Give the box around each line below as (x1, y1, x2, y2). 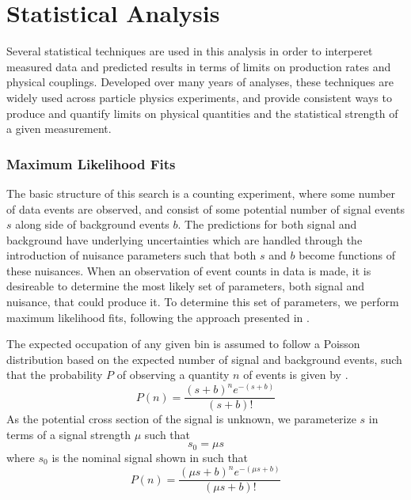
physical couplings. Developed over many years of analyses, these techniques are (6, 74, 394, 90)
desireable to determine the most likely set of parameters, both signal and (6, 278, 365, 294)
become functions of (299, 247, 396, 263)
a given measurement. (6, 120, 112, 137)
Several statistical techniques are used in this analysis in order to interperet (6, 43, 373, 59)
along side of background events (15, 216, 169, 233)
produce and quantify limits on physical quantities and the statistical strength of (6, 104, 398, 121)
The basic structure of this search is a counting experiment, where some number (6, 184, 396, 201)
